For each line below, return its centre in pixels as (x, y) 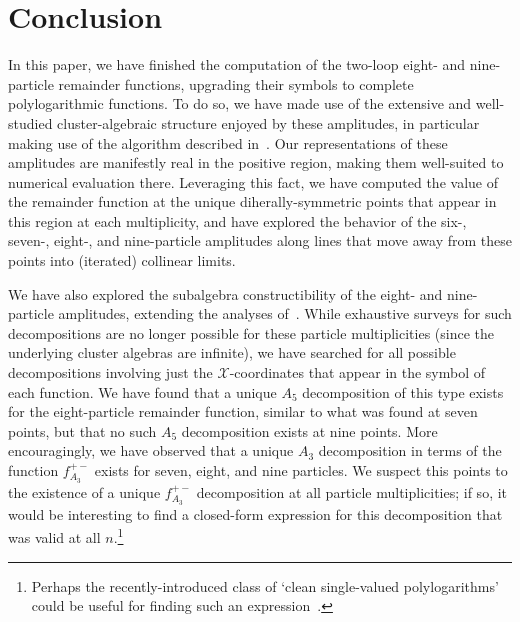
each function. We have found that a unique (142, 391)
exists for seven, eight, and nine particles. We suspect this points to (301, 470)
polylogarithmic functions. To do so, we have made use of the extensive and (240, 103)
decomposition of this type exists (403, 391)
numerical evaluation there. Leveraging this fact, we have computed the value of (253, 181)
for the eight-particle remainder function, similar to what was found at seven (243, 411)
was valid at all (54, 536)
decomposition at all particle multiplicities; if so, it (352, 491)
